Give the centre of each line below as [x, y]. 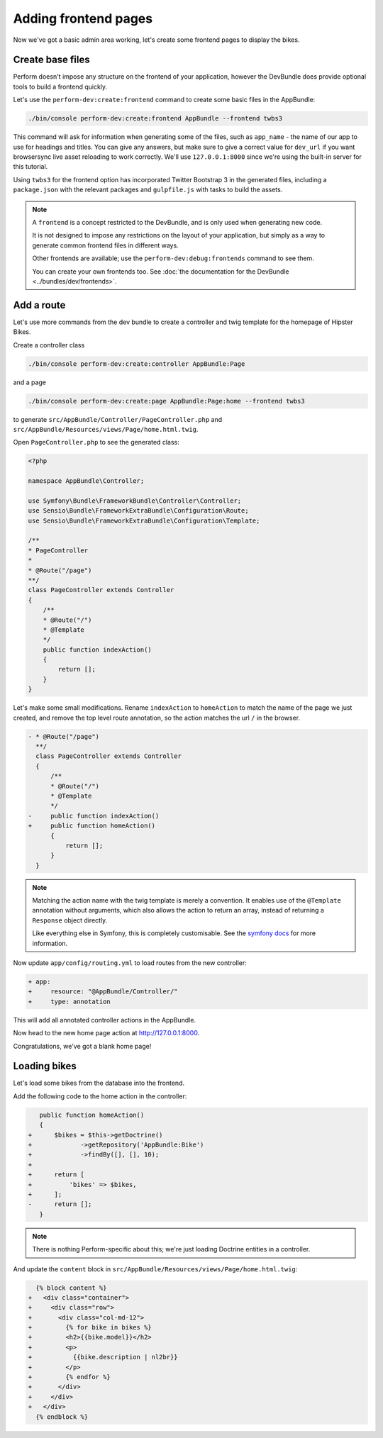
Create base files [51, 60]
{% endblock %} [62, 1417]
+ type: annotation [70, 1001]
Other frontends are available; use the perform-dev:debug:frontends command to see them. [173, 258]
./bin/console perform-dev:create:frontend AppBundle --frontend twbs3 [155, 118]
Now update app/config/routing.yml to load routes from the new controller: [130, 963]
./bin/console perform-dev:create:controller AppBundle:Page [137, 364]
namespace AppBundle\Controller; [86, 481]
